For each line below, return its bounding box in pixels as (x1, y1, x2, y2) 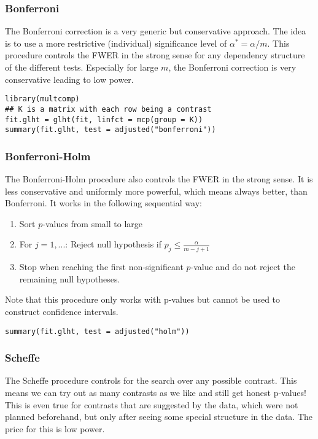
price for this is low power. (5, 422, 105, 435)
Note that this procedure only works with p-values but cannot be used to (5, 293, 281, 306)
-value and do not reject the (190, 260, 295, 273)
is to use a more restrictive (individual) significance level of (5, 36, 227, 49)
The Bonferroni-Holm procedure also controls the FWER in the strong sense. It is (5, 173, 313, 185)
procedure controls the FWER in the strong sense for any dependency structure (5, 49, 305, 61)
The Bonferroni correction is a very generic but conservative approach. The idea (5, 25, 306, 37)
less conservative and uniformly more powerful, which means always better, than (5, 184, 308, 197)
